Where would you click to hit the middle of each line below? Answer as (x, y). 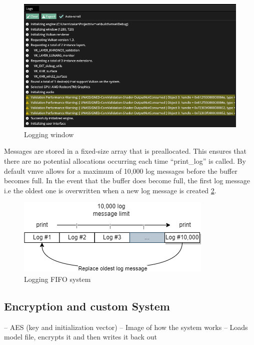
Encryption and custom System (87, 306)
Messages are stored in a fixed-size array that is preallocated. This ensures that (125, 151)
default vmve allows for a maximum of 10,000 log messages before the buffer (121, 170)
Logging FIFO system (57, 279)
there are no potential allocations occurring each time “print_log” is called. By (125, 161)
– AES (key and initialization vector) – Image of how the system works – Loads (126, 327)
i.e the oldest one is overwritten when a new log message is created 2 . (110, 190)
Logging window (49, 134)
